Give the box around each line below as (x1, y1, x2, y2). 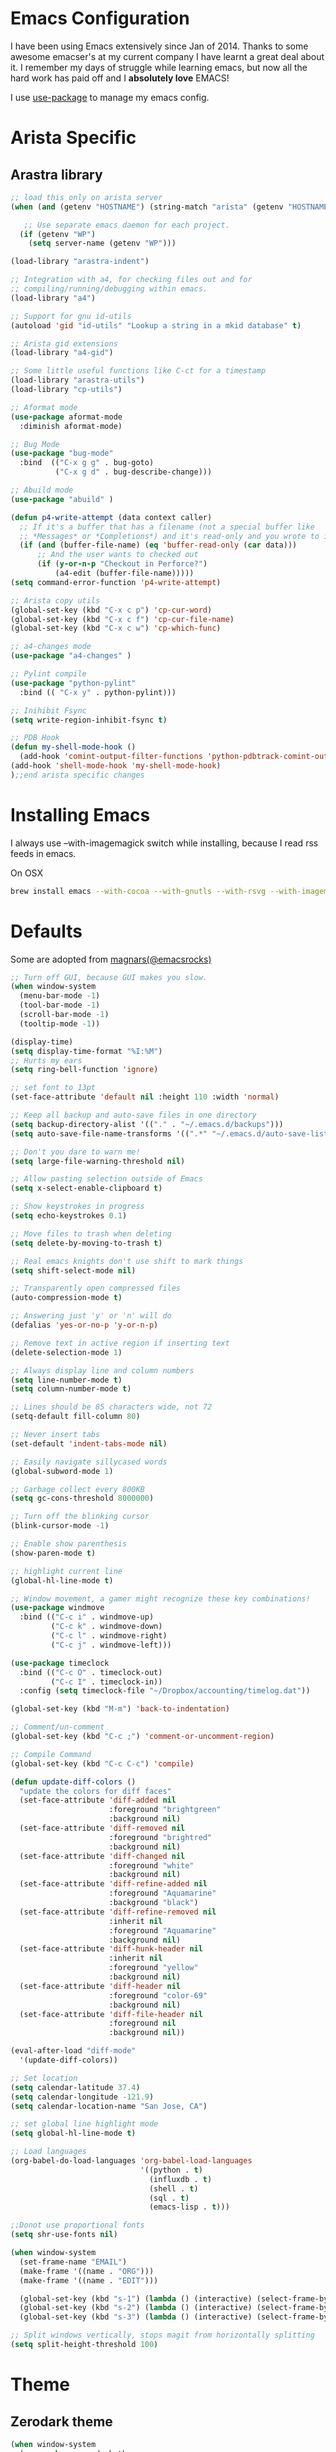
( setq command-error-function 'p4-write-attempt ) (10, 577, 222, 587)
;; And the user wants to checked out (36, 550, 199, 560)
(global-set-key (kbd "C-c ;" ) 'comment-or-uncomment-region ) (10, 1732, 275, 1742)
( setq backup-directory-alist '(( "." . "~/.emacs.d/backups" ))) (10, 1119, 284, 1129)
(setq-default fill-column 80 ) (10, 1412, 141, 1422)
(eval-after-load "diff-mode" (10, 2046, 137, 2056)
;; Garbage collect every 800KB (10, 1484, 145, 1494)
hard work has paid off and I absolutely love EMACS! (10, 72, 230, 84)
